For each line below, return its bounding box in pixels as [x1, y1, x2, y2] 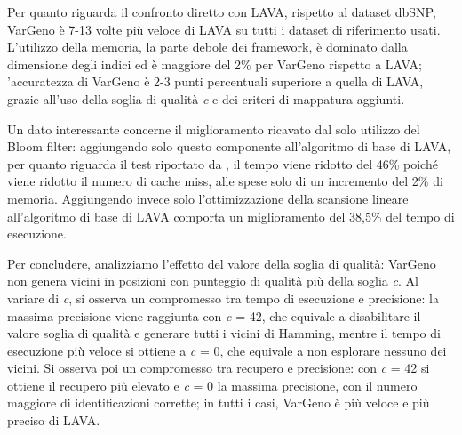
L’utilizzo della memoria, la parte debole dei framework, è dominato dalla [7, 37, 408, 56]
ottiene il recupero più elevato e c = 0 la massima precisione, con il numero [7, 375, 418, 394]
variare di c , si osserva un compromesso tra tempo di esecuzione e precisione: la [7, 288, 439, 307]
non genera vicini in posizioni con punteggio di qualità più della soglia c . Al [7, 271, 418, 290]
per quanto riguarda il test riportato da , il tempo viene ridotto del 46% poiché [7, 154, 438, 173]
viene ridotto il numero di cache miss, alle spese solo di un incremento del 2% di [7, 172, 443, 190]
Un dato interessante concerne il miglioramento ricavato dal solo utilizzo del [7, 119, 420, 138]
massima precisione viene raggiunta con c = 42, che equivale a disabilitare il [7, 306, 421, 325]
